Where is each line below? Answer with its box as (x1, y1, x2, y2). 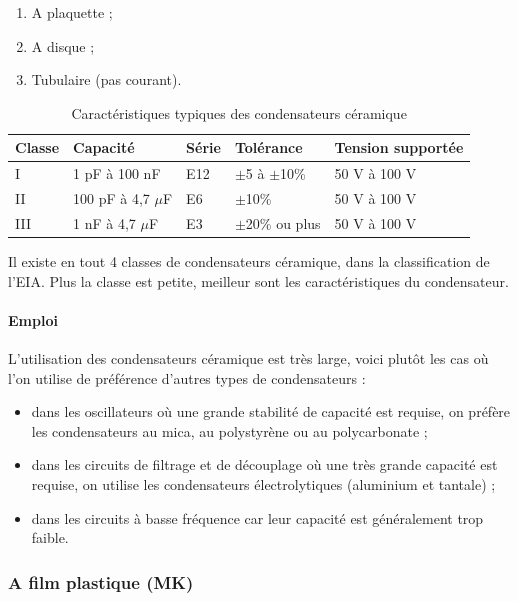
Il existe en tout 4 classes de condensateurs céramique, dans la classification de (8, 251, 490, 271)
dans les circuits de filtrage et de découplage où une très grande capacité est (31, 454, 498, 475)
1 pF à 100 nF (73, 163, 161, 184)
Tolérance (234, 137, 303, 158)
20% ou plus (245, 212, 321, 233)
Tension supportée (334, 137, 464, 158)
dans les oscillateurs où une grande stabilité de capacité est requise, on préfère (31, 401, 511, 422)
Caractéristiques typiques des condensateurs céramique (71, 102, 407, 123)
